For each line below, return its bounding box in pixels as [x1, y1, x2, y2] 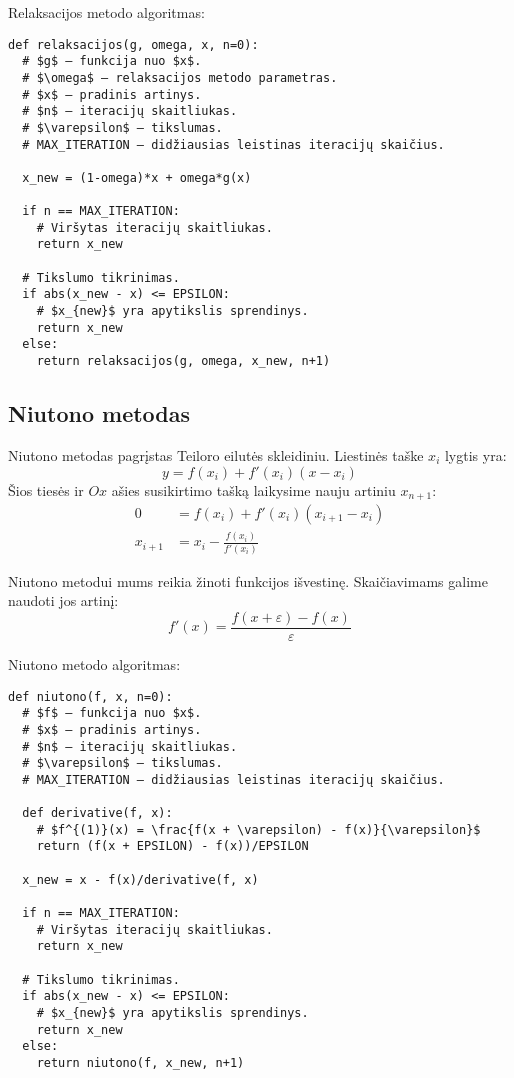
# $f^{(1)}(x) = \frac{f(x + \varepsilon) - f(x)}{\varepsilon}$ [36, 822, 481, 837]
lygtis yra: [444, 444, 507, 465]
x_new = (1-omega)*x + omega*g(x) [22, 170, 252, 185]
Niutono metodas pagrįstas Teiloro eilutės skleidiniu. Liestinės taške [8, 444, 424, 465]
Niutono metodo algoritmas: [8, 653, 181, 674]
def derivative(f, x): [22, 806, 173, 821]
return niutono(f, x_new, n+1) [36, 1056, 245, 1070]
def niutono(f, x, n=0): [8, 689, 173, 704]
